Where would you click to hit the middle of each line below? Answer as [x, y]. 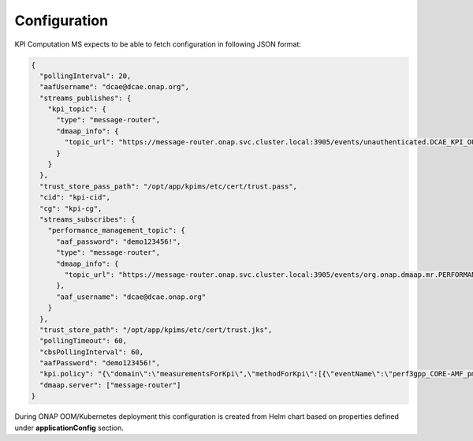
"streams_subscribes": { [88, 220]
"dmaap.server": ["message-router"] [110, 385]
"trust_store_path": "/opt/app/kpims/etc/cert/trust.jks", [156, 330]
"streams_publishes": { [86, 98]
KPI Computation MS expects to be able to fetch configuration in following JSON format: [158, 44]
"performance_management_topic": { [116, 230]
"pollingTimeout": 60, [84, 341]
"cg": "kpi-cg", [71, 208]
